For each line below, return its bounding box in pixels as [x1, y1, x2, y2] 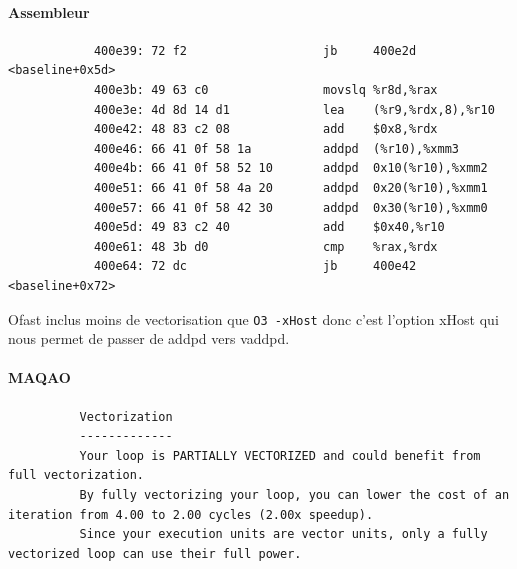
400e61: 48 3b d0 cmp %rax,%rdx [93, 239, 438, 254]
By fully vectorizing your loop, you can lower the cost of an [79, 487, 510, 502]
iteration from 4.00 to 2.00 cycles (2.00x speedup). [8, 507, 374, 522]
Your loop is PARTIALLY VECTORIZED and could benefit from [79, 448, 481, 463]
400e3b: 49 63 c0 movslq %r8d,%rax [93, 82, 438, 97]
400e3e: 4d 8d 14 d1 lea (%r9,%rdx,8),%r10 [93, 102, 495, 117]
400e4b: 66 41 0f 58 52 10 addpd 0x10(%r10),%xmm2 [93, 161, 488, 176]
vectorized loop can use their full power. [8, 546, 302, 561]
